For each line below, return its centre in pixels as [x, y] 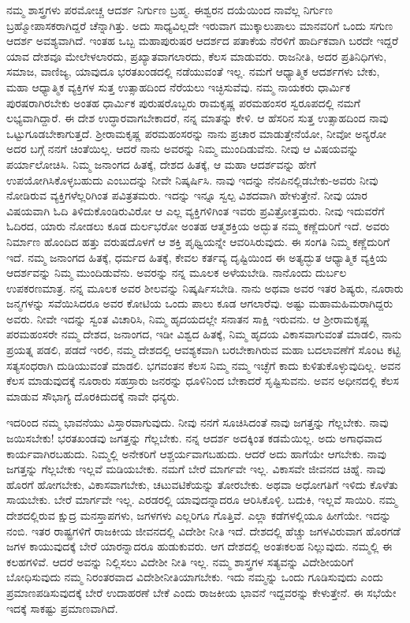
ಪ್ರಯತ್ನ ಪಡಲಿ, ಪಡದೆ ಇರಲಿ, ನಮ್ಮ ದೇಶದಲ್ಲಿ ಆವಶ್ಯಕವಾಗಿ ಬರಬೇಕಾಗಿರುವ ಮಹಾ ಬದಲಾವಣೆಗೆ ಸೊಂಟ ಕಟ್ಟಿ [203, 350]
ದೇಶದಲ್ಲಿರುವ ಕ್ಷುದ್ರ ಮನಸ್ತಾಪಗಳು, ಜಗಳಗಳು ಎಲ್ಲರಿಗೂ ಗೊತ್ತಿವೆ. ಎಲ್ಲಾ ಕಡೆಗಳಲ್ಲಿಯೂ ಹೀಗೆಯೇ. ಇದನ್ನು [199, 515]
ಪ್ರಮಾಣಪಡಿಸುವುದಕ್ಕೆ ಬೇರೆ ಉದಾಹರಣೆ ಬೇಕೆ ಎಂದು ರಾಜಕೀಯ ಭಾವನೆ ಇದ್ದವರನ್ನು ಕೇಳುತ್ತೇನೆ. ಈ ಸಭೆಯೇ [201, 592]
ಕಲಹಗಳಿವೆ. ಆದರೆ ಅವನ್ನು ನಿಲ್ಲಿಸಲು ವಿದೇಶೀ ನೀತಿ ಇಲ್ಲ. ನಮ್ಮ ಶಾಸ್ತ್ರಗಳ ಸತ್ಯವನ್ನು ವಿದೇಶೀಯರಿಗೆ [180, 561]
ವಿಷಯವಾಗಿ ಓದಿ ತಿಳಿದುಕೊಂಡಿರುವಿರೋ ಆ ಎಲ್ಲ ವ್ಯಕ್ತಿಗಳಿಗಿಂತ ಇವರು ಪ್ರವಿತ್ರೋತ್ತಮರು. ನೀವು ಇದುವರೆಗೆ [196, 210]
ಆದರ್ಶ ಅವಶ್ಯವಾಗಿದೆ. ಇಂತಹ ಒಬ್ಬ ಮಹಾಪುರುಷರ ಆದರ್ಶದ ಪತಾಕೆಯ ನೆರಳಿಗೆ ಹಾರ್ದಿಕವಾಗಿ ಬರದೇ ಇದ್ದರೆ [203, 41]
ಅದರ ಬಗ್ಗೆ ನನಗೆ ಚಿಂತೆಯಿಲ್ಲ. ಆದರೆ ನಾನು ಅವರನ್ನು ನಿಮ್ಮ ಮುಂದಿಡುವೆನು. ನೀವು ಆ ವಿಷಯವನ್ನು [183, 149]
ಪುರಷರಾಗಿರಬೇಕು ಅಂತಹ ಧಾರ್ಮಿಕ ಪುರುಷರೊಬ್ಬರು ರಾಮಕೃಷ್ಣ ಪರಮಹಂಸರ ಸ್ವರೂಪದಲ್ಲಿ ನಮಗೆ [183, 102]
